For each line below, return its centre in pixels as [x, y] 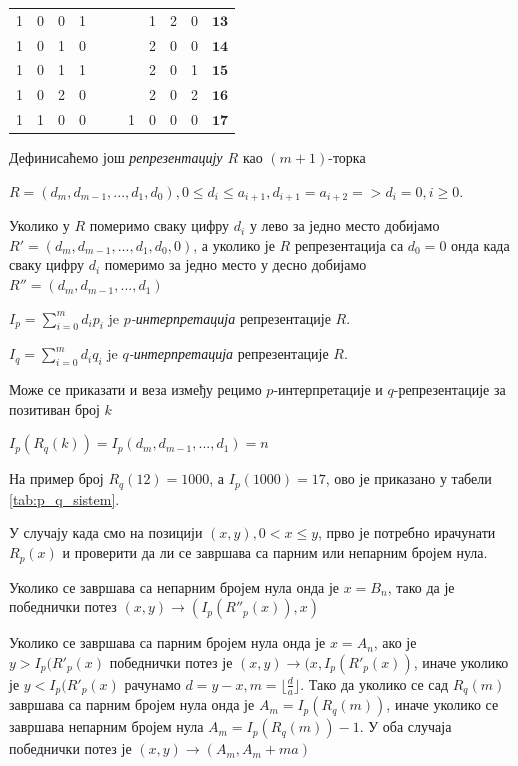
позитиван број [54, 408]
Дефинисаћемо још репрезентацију [116, 157]
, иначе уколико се [442, 704]
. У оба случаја [405, 726]
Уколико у [39, 225]
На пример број [56, 478]
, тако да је [421, 586]
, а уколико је [234, 244]
